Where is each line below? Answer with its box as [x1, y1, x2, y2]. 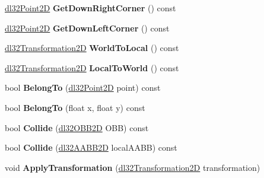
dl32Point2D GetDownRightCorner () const [5, 2, 176, 14]
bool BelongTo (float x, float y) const [5, 101, 145, 113]
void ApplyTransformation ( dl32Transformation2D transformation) [5, 161, 260, 173]
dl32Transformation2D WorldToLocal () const [5, 42, 179, 54]
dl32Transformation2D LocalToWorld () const [5, 61, 179, 74]
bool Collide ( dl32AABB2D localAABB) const [5, 141, 177, 154]
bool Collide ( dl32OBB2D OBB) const [5, 121, 149, 133]
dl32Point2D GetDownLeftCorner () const [5, 21, 170, 34]
